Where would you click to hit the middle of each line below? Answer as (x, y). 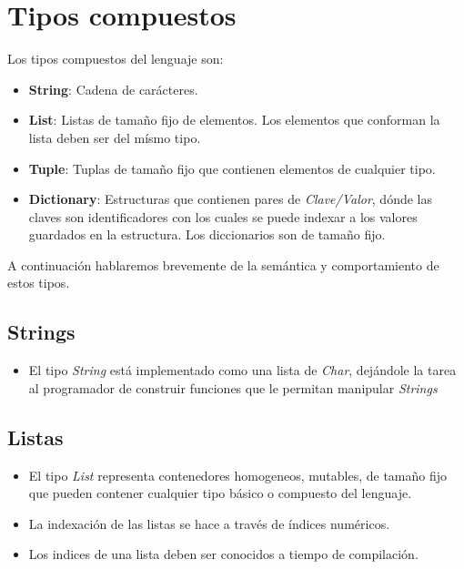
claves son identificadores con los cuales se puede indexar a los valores (223, 216)
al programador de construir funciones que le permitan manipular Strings (233, 387)
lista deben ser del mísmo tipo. (115, 137)
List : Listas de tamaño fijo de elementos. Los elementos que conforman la (234, 120)
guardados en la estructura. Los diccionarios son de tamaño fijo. (207, 234)
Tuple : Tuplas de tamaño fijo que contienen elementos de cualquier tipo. (232, 168)
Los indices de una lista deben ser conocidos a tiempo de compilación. (223, 554)
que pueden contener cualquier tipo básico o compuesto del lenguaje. (220, 493)
